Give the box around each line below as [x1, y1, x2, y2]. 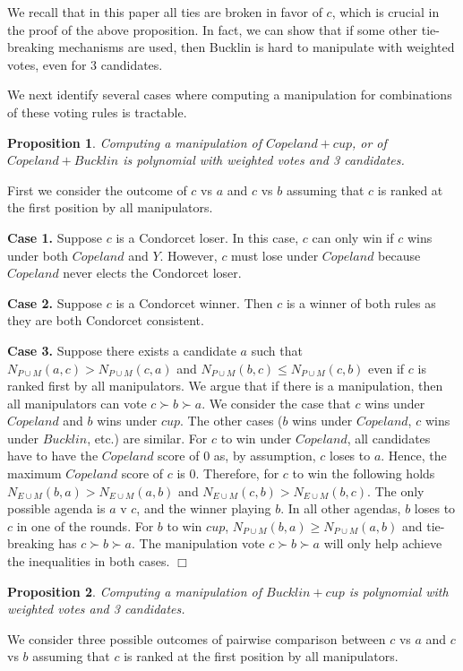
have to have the [7, 446, 99, 465]
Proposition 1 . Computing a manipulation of [7, 133, 262, 151]
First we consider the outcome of [7, 180, 187, 199]
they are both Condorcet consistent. [7, 311, 204, 330]
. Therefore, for [195, 464, 279, 483]
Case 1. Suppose [7, 228, 102, 246]
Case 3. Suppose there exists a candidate [7, 340, 236, 359]
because [378, 245, 421, 264]
